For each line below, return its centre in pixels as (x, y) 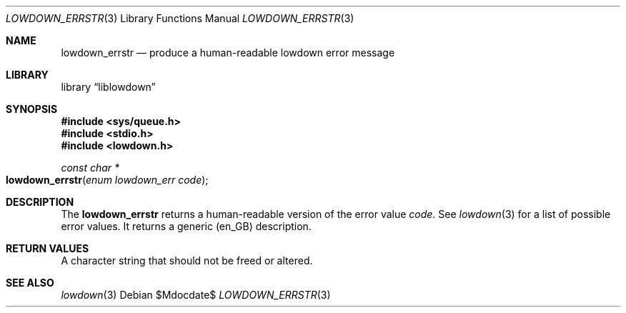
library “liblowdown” (108, 87)
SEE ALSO (30, 283)
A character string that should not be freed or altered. (187, 260)
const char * (90, 168)
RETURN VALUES (48, 248)
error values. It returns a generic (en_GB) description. (186, 226)
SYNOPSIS (32, 109)
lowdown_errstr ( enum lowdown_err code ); (107, 180)
